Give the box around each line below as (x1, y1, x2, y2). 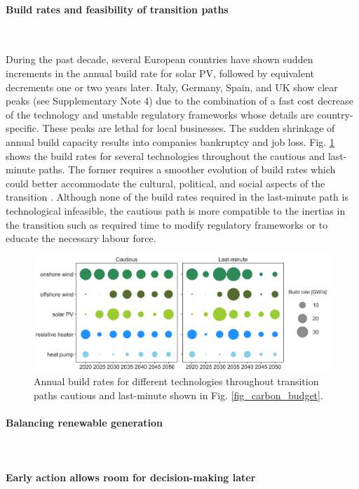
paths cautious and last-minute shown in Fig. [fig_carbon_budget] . (34, 388, 323, 403)
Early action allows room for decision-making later (6, 469, 256, 484)
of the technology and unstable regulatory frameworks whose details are (6, 107, 314, 121)
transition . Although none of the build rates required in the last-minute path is (6, 189, 348, 204)
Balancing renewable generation (6, 415, 163, 430)
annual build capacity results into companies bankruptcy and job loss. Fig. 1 (6, 134, 334, 149)
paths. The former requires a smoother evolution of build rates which (39, 162, 336, 177)
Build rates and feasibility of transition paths (6, 1, 229, 16)
